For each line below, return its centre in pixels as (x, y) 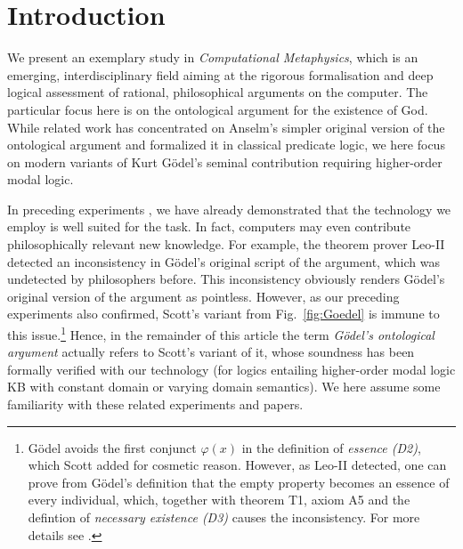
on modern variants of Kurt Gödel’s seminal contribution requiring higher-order (225, 161)
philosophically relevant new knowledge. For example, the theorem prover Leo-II (226, 244)
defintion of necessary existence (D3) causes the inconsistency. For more (224, 517)
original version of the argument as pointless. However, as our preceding (203, 296)
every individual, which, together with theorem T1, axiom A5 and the (219, 500)
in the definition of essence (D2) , (331, 447)
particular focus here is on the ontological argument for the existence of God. (218, 109)
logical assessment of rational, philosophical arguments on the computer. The (218, 92)
